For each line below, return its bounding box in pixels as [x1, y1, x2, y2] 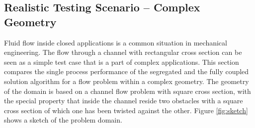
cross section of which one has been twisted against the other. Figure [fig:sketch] [4, 105, 248, 115]
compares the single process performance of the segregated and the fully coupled [4, 66, 249, 77]
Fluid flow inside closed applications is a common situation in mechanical [4, 37, 227, 47]
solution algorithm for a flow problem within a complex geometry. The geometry [4, 76, 249, 86]
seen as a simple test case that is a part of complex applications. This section [4, 56, 239, 67]
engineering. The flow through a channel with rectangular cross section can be [4, 47, 242, 57]
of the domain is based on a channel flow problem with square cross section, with [4, 85, 251, 96]
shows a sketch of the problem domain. [4, 115, 122, 125]
